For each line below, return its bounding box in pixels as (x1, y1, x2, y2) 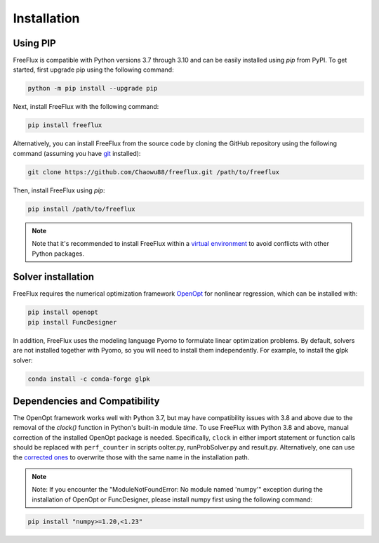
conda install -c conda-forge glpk (27, 374, 150, 383)
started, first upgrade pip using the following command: (13, 65, 175, 74)
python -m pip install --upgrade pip (27, 84, 158, 93)
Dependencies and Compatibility (13, 395, 160, 407)
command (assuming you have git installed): (13, 149, 141, 157)
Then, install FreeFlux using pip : (13, 186, 105, 195)
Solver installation (13, 271, 95, 283)
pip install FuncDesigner (27, 318, 117, 326)
